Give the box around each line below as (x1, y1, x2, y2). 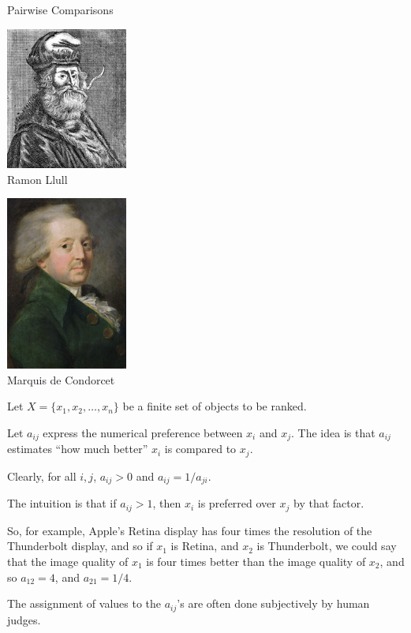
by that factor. (293, 495, 364, 511)
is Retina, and (170, 537, 239, 554)
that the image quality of (7, 552, 129, 569)
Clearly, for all (7, 467, 77, 484)
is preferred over (197, 495, 276, 511)
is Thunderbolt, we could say (256, 537, 397, 554)
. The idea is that (291, 424, 376, 440)
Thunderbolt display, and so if (7, 537, 153, 554)
